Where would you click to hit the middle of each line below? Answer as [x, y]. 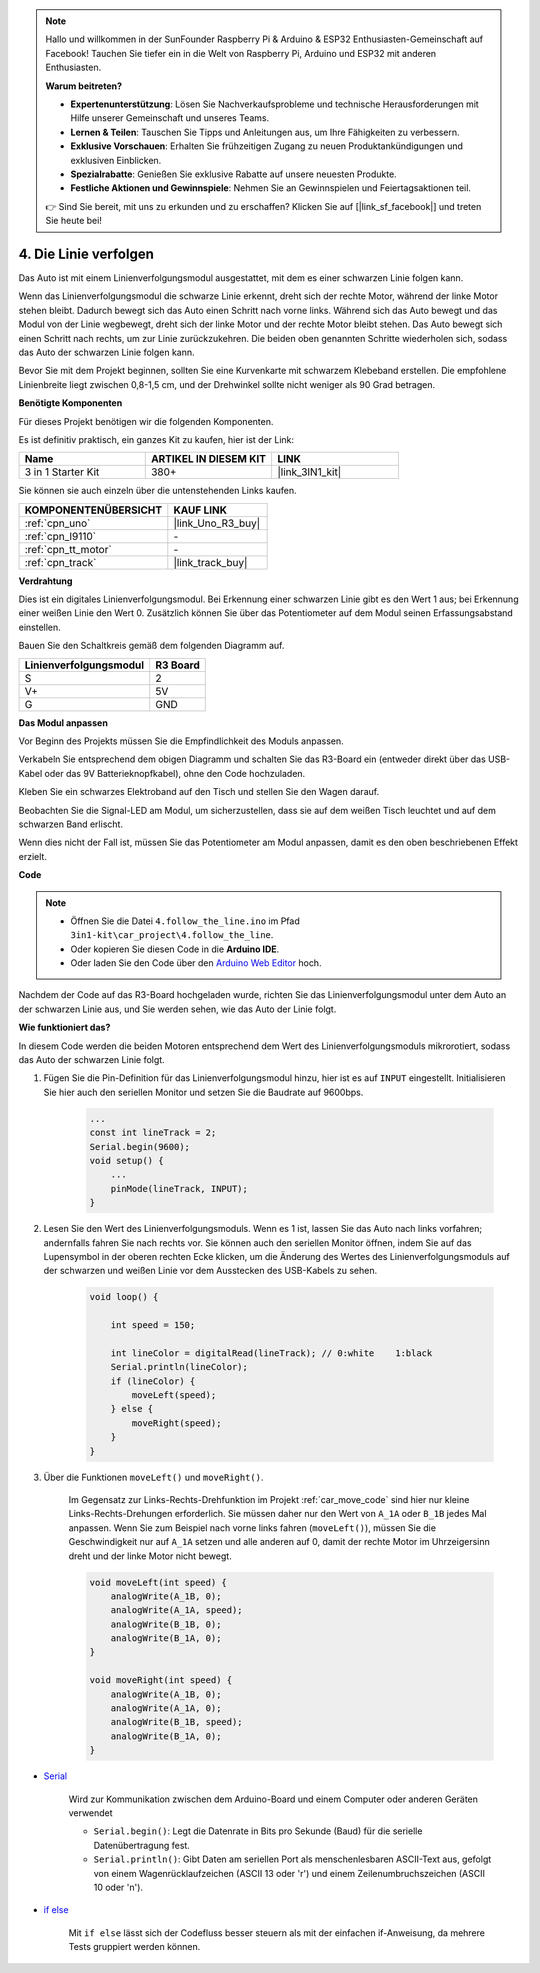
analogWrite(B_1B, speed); [177, 1722]
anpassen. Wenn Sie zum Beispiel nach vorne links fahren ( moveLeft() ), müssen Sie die [252, 1527]
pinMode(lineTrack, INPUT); [179, 1188]
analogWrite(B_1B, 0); [166, 1624]
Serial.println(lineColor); [179, 1367]
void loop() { [124, 1297]
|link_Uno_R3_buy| [217, 523]
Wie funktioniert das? [64, 1027]
